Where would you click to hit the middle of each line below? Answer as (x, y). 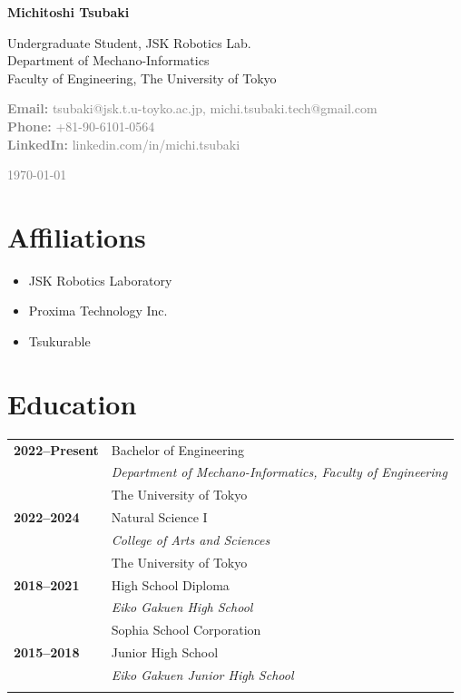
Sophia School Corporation (186, 630)
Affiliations (77, 236)
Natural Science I (159, 517)
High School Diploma (170, 584)
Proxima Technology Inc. (98, 311)
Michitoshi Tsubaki (69, 12)
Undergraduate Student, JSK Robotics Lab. (129, 42)
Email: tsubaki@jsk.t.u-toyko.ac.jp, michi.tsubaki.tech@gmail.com (192, 108)
